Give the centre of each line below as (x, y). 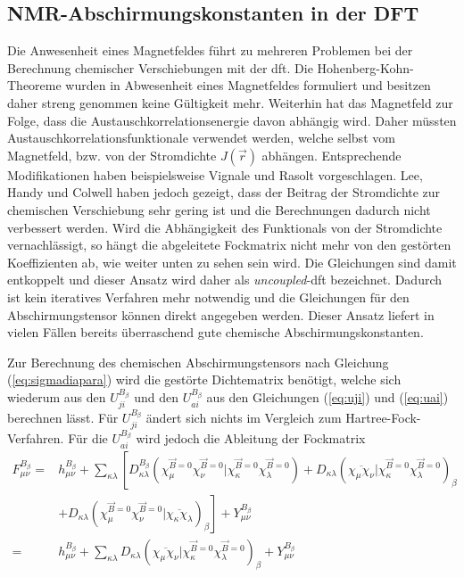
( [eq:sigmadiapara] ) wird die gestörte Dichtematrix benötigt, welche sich (204, 379)
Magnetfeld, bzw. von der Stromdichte (112, 155)
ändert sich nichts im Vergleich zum (244, 418)
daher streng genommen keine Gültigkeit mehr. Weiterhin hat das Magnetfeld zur (230, 102)
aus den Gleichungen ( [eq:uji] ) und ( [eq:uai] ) (327, 397)
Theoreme (34, 85)
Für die (88, 438)
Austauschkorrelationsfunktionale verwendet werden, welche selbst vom (201, 138)
